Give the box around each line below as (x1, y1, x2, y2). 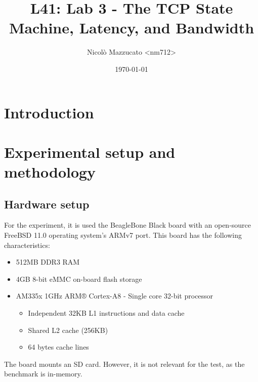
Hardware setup (4, 196, 90, 211)
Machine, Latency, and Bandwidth (9, 17, 254, 38)
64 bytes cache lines (28, 342, 89, 352)
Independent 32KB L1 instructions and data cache (28, 308, 185, 318)
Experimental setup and (4, 141, 176, 162)
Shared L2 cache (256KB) (28, 324, 108, 335)
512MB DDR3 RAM (16, 257, 80, 267)
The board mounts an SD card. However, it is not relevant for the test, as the (4, 358, 245, 369)
